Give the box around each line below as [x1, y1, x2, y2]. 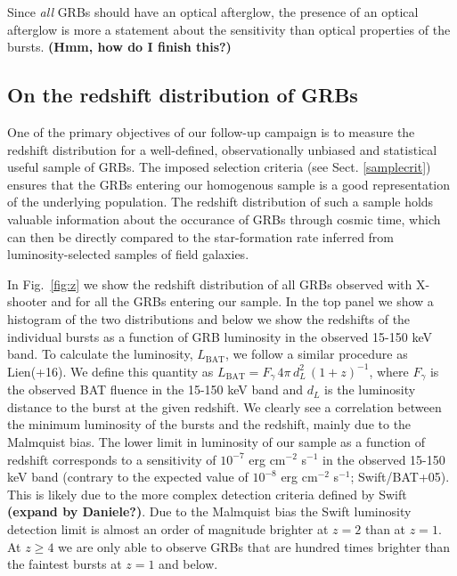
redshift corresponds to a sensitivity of [7, 450, 216, 468]
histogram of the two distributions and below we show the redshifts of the [7, 309, 411, 328]
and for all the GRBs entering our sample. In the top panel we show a [51, 292, 434, 311]
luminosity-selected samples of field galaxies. [7, 245, 249, 264]
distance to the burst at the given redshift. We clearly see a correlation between [7, 397, 442, 416]
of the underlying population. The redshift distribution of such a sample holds [7, 192, 434, 211]
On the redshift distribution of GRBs [7, 81, 358, 109]
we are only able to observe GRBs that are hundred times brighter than [58, 537, 451, 556]
